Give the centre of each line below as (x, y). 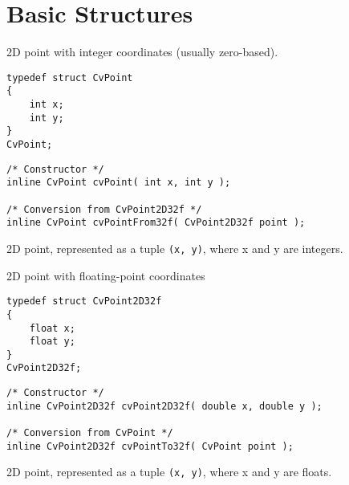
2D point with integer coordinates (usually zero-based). (142, 52)
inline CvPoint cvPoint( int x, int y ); (119, 183)
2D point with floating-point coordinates (106, 275)
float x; (52, 328)
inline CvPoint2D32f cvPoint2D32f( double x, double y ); (164, 406)
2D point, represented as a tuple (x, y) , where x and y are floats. (169, 472)
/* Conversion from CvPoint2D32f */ (104, 209)
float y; (52, 342)
